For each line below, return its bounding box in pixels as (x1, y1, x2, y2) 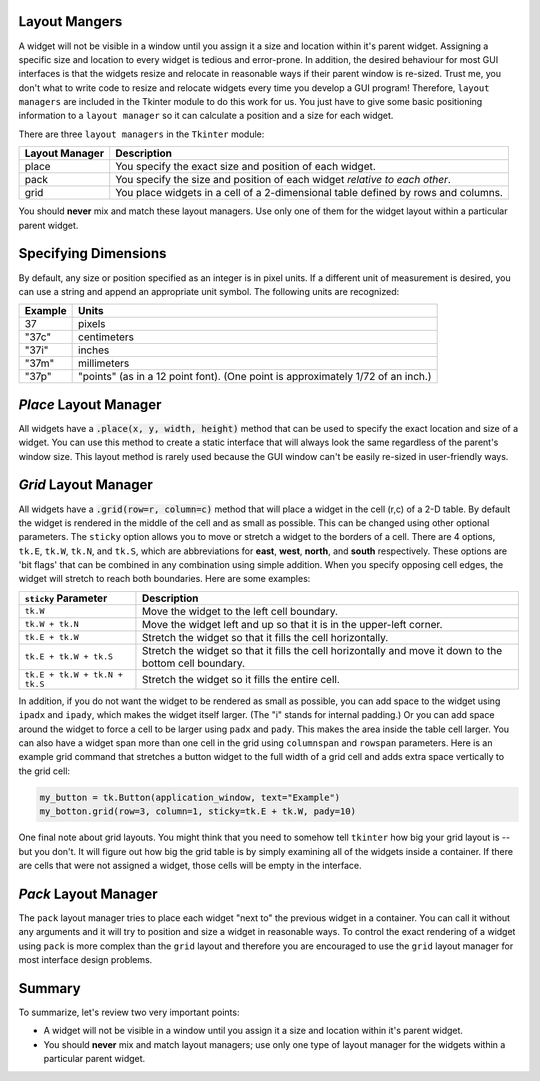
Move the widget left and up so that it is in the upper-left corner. (141, 617, 443, 631)
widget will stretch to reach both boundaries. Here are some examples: (18, 573, 311, 585)
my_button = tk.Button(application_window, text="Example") (39, 791, 341, 803)
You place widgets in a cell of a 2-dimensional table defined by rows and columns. (115, 186, 504, 200)
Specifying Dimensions (18, 245, 167, 262)
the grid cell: (18, 765, 70, 777)
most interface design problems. (18, 954, 153, 966)
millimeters (78, 356, 130, 370)
